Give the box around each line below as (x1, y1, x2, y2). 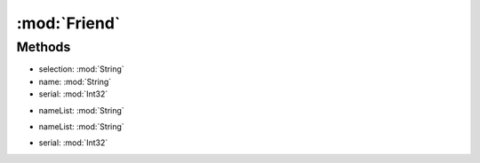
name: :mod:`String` (38, 76, 112, 87)
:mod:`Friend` (16, 13, 121, 33)
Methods (16, 39, 71, 55)
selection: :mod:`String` (38, 64, 124, 74)
